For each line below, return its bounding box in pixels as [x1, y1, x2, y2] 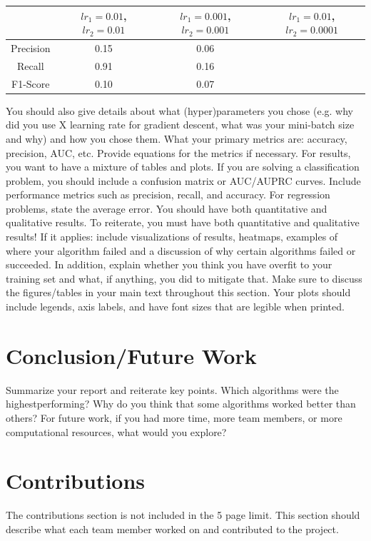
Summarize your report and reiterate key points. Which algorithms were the [6, 382, 339, 397]
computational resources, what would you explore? [6, 424, 227, 439]
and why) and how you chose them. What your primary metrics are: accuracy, [6, 131, 347, 146]
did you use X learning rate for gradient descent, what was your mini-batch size [6, 117, 355, 132]
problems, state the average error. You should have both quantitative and [6, 201, 327, 216]
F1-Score [11, 76, 50, 91]
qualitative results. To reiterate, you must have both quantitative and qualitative [6, 215, 360, 230]
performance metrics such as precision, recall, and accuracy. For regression [6, 187, 330, 202]
